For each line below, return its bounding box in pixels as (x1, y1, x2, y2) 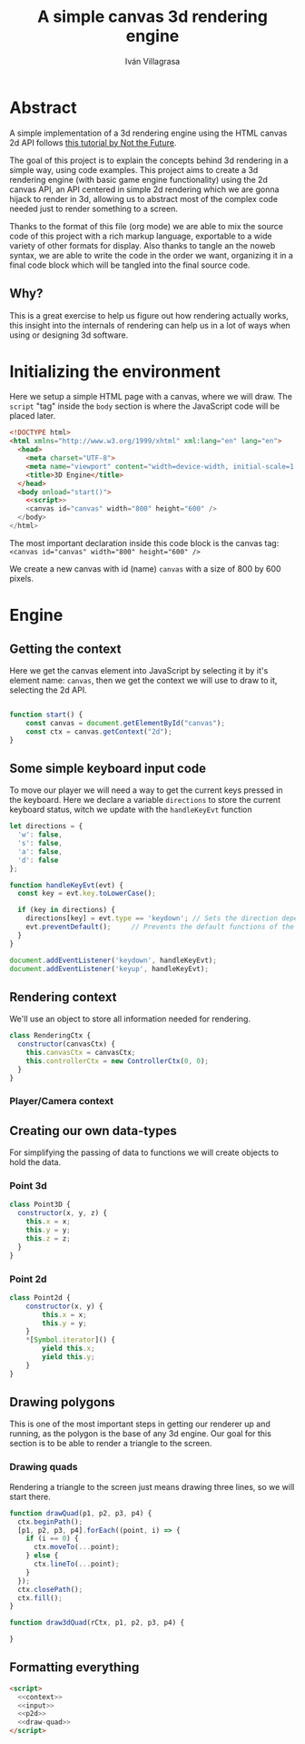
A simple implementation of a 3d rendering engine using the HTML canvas (9, 127, 288, 138)
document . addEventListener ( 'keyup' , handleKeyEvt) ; (9, 964, 209, 973)
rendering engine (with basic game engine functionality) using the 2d (9, 174, 268, 185)
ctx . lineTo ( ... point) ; (33, 1559, 120, 1568)
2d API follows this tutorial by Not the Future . (9, 137, 177, 147)
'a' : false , (17, 847, 64, 857)
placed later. (9, 411, 56, 421)
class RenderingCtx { (9, 1031, 92, 1040)
